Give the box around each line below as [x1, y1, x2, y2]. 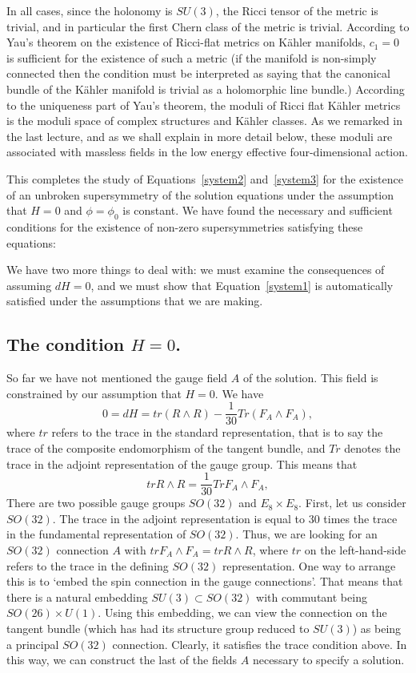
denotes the [344, 439, 401, 456]
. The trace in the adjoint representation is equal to [52, 510, 306, 526]
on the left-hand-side [304, 541, 406, 558]
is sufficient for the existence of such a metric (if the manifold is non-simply [6, 49, 377, 66]
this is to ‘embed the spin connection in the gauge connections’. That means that [6, 573, 403, 590]
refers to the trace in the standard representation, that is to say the [51, 424, 383, 441]
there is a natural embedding [6, 588, 148, 605]
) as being [352, 619, 402, 636]
